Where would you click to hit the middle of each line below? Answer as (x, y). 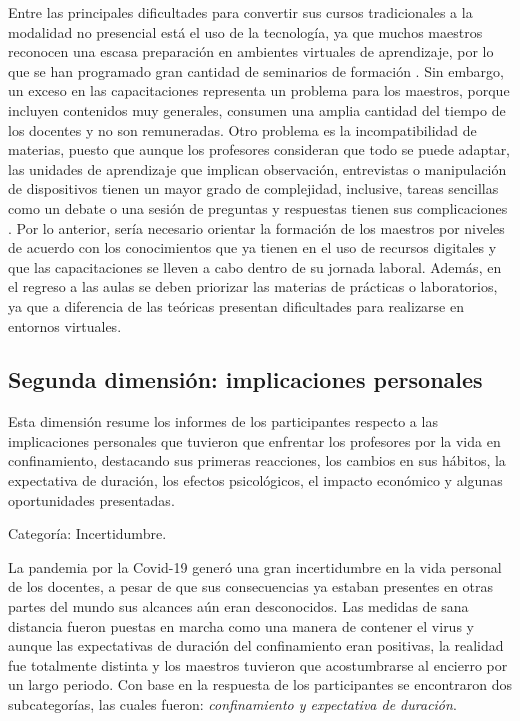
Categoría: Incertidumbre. (87, 533)
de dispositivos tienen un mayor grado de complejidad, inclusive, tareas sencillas (253, 188)
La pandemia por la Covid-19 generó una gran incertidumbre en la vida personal (255, 566)
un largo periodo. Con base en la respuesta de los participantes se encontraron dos (260, 684)
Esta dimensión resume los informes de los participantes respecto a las (223, 421)
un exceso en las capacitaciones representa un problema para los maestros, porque (259, 90)
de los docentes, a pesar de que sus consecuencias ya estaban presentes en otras (251, 586)
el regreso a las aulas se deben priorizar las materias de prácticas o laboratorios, (253, 286)
